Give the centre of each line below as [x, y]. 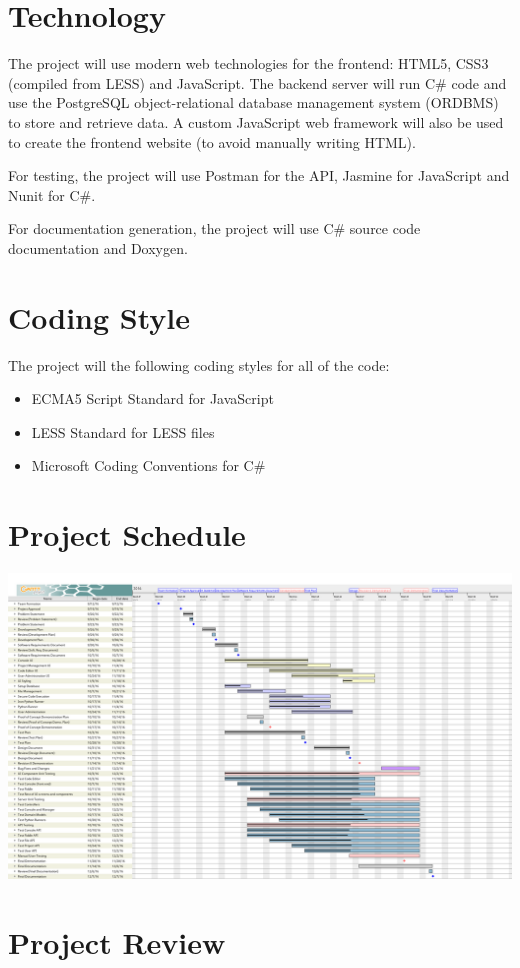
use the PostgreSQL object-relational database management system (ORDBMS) [253, 102]
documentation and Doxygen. [98, 247]
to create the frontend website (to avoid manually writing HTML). [212, 141]
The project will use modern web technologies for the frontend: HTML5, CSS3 [248, 63]
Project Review [117, 942]
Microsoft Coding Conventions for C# [148, 465]
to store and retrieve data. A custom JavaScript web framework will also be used [256, 121]
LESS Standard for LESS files [123, 431]
